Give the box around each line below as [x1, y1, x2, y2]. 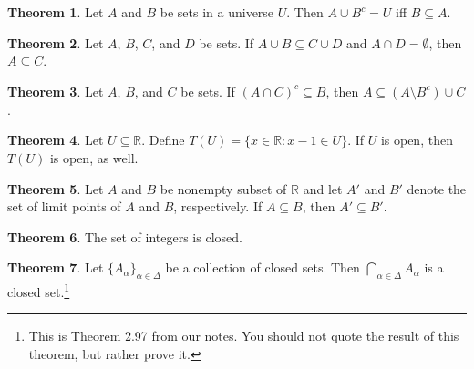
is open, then [380, 130, 453, 149]
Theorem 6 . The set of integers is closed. [7, 227, 242, 246]
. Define [141, 130, 185, 149]
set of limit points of [7, 197, 121, 216]
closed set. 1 [7, 280, 70, 301]
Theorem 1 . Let [7, 3, 104, 21]
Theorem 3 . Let [7, 81, 104, 100]
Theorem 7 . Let [7, 258, 104, 277]
